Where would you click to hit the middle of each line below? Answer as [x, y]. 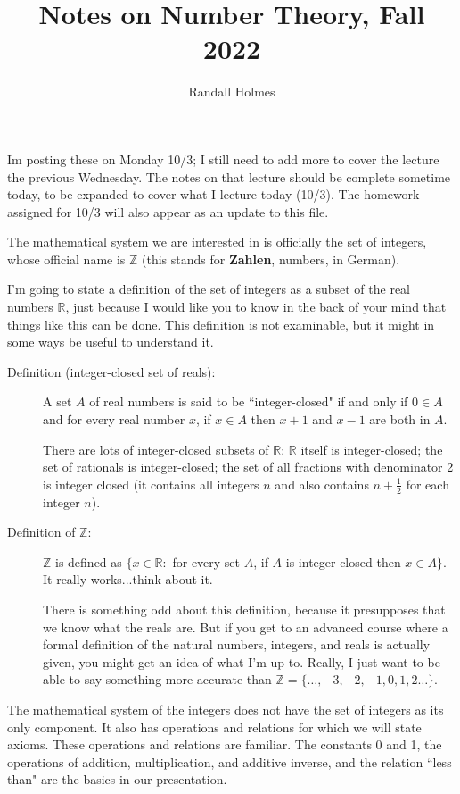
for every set [206, 561]
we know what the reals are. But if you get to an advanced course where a [246, 627]
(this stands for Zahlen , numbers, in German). [271, 259]
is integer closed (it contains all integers [151, 484]
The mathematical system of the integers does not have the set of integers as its [226, 709]
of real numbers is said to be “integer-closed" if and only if [249, 401]
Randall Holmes [232, 92]
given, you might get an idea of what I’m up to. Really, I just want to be [242, 661]
